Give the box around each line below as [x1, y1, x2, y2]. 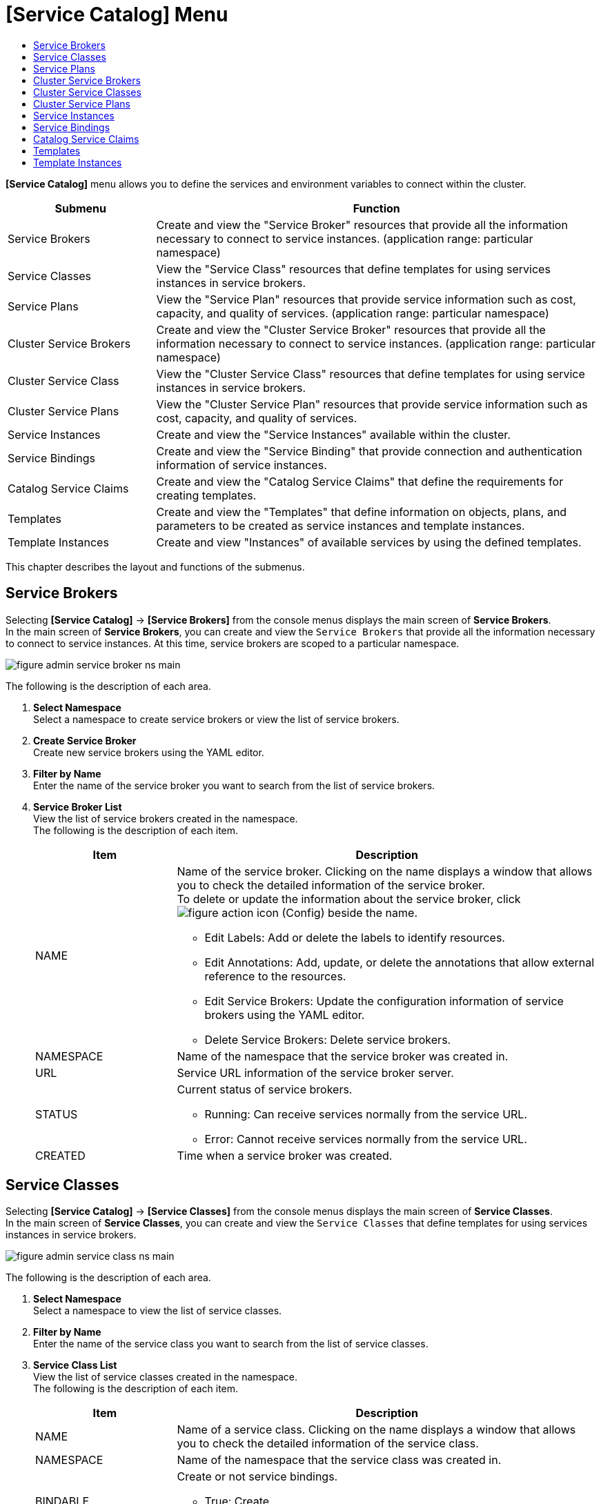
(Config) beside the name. [282, 905, 417, 920]
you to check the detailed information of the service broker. [177, 878, 485, 892]
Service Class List [33, 1359, 117, 1372]
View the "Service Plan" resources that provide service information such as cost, [156, 292, 576, 306]
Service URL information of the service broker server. [177, 1065, 454, 1080]
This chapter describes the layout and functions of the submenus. [6, 560, 305, 573]
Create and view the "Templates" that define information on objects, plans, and [156, 504, 567, 519]
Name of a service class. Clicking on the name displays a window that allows [177, 1423, 576, 1437]
